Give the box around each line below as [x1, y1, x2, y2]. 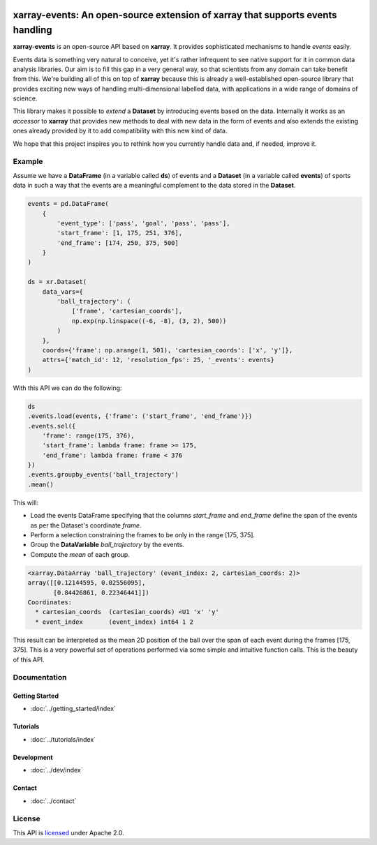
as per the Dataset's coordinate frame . [30, 521, 142, 530]
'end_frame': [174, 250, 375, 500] [57, 239, 179, 247]
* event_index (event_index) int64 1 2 [35, 618, 193, 626]
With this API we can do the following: [13, 384, 122, 392]
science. [13, 94, 38, 103]
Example [13, 157, 43, 167]
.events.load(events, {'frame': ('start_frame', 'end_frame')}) [27, 412, 253, 420]
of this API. [13, 655, 45, 664]
